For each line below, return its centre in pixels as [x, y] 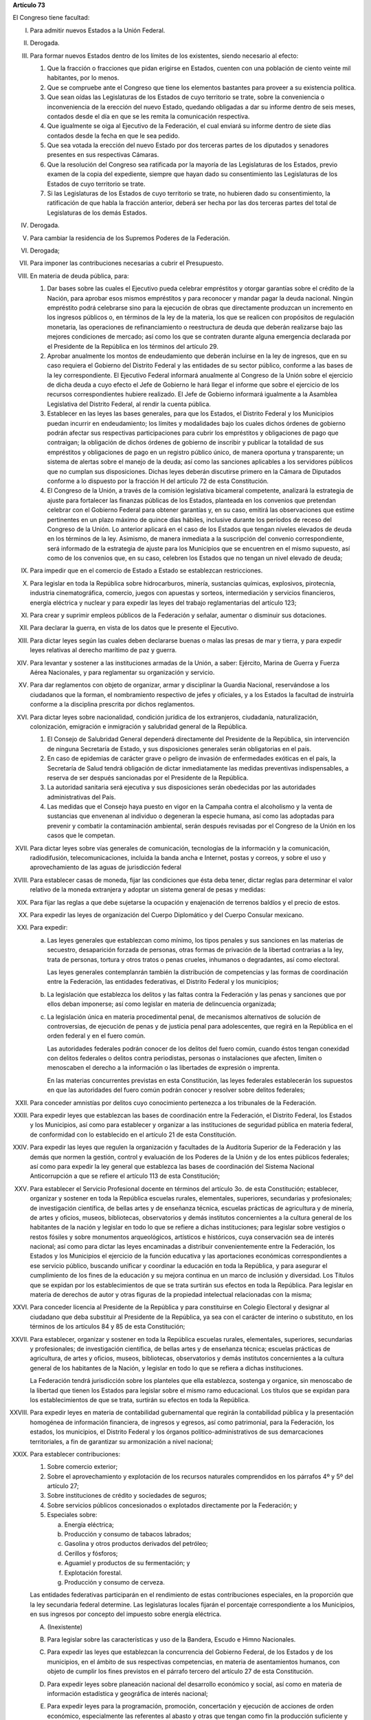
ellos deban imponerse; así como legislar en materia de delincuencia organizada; [162, 1004]
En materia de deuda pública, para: [79, 276]
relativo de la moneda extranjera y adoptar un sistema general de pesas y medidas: [148, 890]
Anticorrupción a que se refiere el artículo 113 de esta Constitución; [125, 1176]
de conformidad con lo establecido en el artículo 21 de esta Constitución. [133, 1135]
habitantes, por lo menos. [83, 78]
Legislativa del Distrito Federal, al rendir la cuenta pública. [129, 404]
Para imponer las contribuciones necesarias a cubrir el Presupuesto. [127, 263]
